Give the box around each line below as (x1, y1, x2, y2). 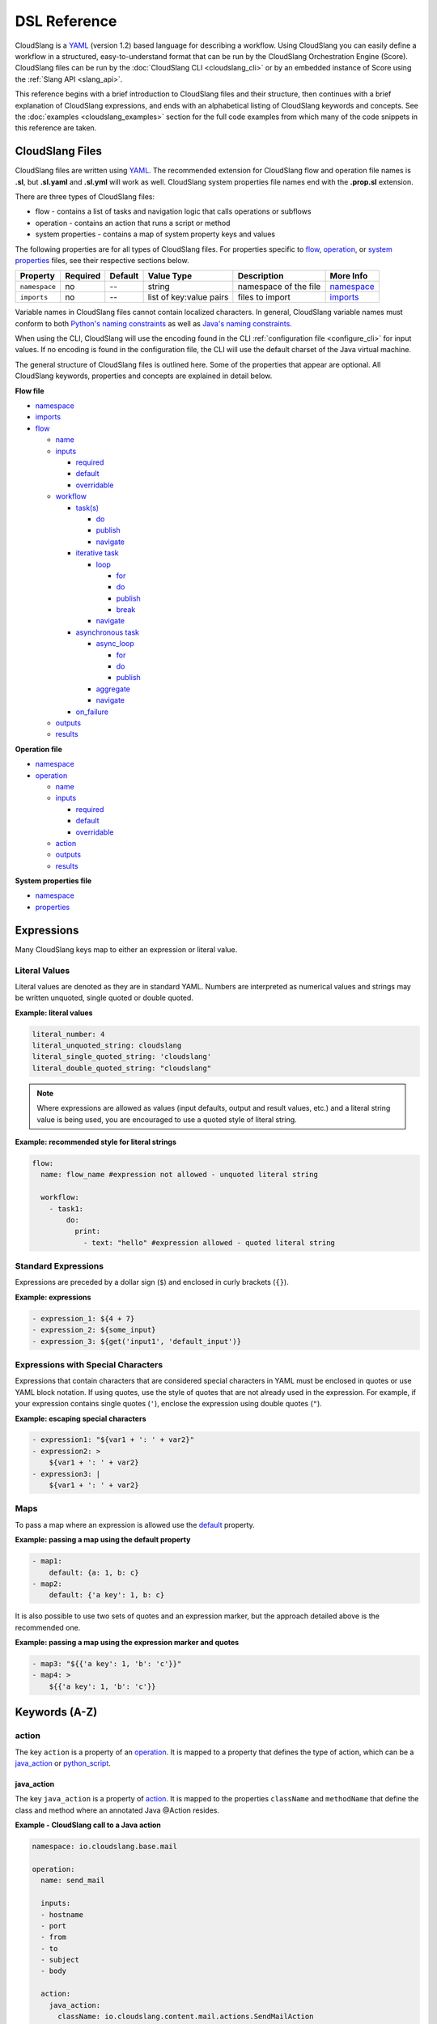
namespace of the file (237, 281, 321, 292)
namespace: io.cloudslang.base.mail (32, 1842, 178, 1852)
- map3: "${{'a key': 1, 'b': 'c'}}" (32, 1660, 182, 1669)
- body (40, 1967, 67, 1975)
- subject (40, 1955, 80, 1965)
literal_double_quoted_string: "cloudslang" (32, 1063, 212, 1073)
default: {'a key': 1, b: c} (49, 1591, 165, 1600)
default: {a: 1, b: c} (49, 1567, 139, 1577)
